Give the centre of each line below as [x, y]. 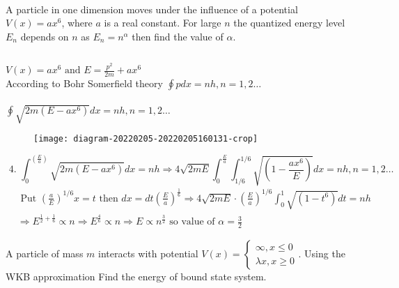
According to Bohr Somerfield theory [84, 83]
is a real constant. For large [163, 23]
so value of [192, 222]
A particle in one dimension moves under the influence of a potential [152, 9]
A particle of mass [45, 253]
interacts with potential [148, 253]
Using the [325, 253]
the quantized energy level [289, 23]
